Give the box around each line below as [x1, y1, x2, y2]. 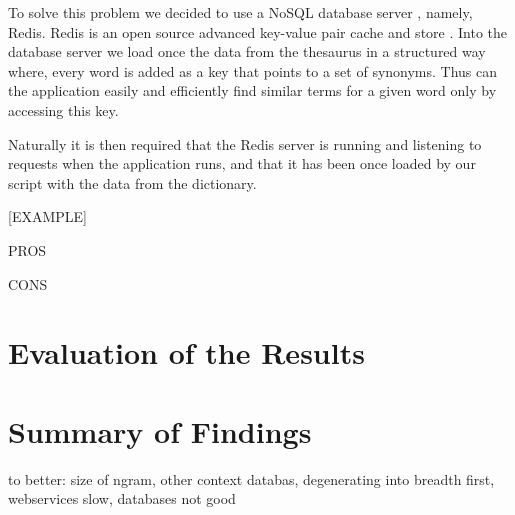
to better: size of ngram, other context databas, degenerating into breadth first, [8, 468, 495, 489]
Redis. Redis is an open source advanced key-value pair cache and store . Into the [8, 21, 508, 42]
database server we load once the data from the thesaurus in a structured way [8, 41, 486, 62]
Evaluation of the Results [8, 332, 365, 373]
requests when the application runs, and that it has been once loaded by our [8, 153, 476, 174]
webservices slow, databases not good [8, 488, 236, 509]
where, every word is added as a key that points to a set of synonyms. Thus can [8, 60, 498, 81]
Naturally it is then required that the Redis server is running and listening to [8, 133, 482, 154]
